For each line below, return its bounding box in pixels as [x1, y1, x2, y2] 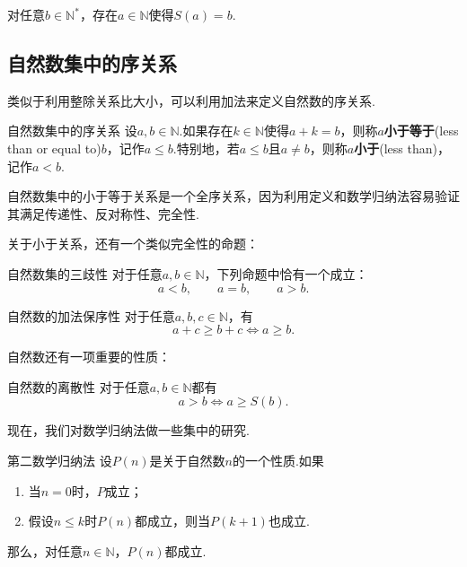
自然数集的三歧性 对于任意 [7, 264, 163, 283]
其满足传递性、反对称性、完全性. [7, 204, 199, 222]
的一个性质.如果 [232, 450, 324, 469]
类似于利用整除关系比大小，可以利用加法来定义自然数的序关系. [7, 91, 375, 109]
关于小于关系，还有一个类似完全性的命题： [7, 234, 259, 253]
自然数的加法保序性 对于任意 [7, 306, 175, 325]
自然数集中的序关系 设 [7, 121, 137, 140]
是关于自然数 [149, 450, 225, 469]
